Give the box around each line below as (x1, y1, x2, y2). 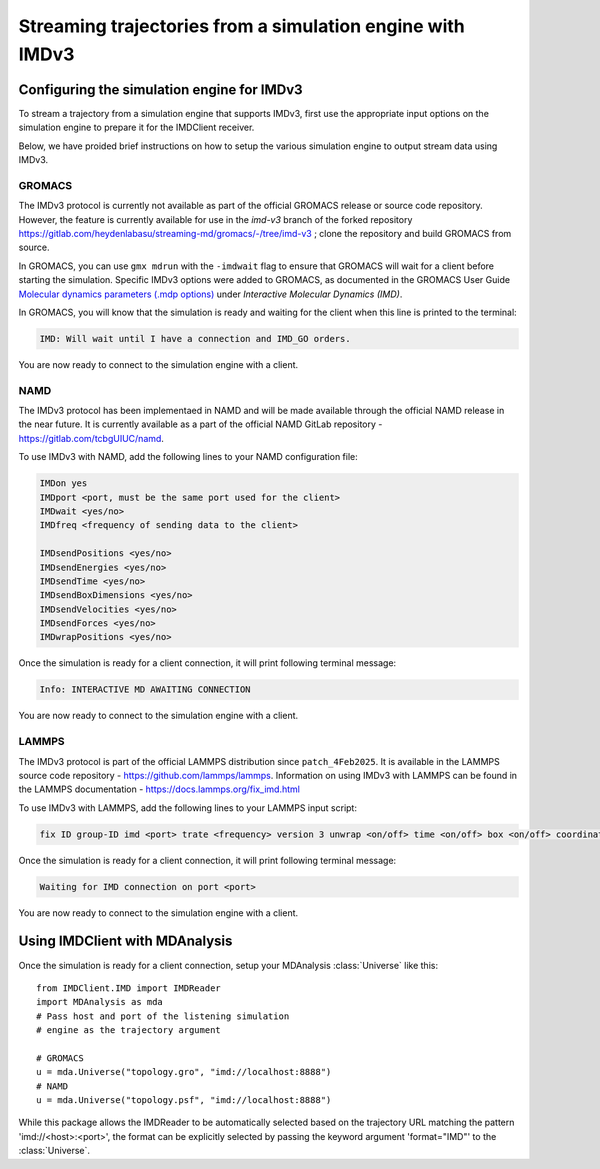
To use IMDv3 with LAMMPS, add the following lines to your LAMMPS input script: (18, 801, 357, 814)
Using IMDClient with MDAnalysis (18, 933, 233, 950)
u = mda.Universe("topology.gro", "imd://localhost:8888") (36, 1066, 332, 1078)
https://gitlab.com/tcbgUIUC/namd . (18, 432, 165, 444)
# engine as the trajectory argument (36, 1025, 222, 1036)
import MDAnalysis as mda (36, 996, 164, 1008)
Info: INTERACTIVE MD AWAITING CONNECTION (39, 684, 251, 695)
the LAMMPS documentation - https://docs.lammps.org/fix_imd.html (18, 783, 300, 795)
